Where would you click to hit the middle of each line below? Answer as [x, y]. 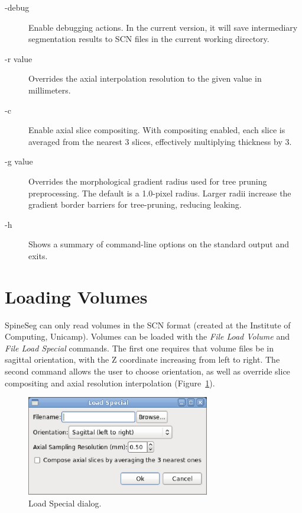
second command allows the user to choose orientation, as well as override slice [147, 371]
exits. [38, 255]
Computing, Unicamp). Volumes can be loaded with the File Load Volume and [147, 336]
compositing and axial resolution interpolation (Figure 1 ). [110, 383]
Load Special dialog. [65, 503]
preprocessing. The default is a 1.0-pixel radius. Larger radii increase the [160, 193]
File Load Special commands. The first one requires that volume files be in [139, 348]
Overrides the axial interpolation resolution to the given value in [145, 78]
